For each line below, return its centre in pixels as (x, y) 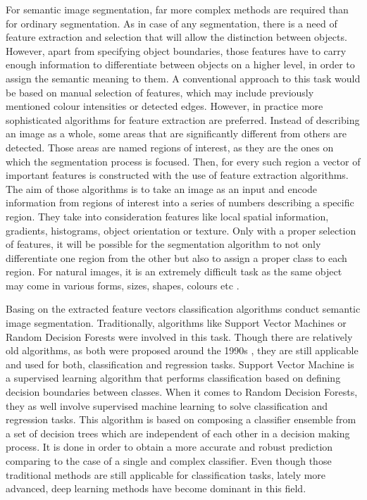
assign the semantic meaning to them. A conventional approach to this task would (183, 78)
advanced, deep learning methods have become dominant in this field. (156, 488)
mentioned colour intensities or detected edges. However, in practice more (164, 106)
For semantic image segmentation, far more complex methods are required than (177, 9)
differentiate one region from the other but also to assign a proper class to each (176, 257)
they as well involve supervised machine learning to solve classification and (167, 405)
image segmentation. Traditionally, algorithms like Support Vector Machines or (176, 323)
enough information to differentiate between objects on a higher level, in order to (180, 64)
